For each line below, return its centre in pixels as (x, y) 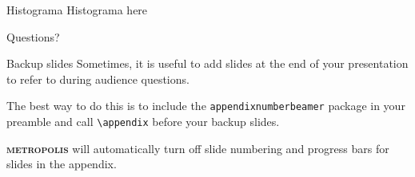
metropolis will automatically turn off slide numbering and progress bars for (198, 148)
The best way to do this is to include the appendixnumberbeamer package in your (206, 106)
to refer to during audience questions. (98, 79)
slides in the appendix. (62, 164)
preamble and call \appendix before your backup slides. (143, 122)
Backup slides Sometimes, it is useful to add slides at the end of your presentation (207, 63)
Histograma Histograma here (77, 10)
